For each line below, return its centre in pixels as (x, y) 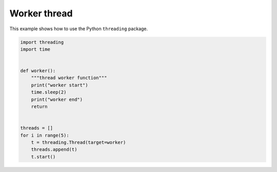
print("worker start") (60, 85)
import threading (42, 42)
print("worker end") (57, 99)
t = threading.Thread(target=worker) (78, 143)
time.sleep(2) (49, 92)
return (39, 107)
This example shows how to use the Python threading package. (79, 29)
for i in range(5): (45, 135)
